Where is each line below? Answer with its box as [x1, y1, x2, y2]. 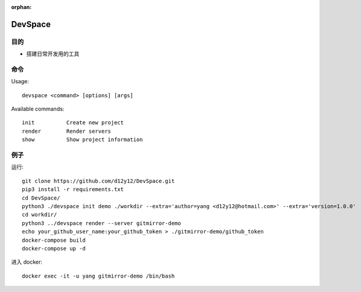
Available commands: [11, 106, 65, 113]
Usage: [11, 78, 30, 85]
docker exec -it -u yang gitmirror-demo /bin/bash [22, 272, 175, 279]
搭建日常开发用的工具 [26, 50, 80, 57]
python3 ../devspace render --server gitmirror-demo [22, 220, 181, 226]
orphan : [11, 4, 32, 10]
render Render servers [22, 127, 112, 135]
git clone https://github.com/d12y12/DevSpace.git [22, 177, 175, 184]
